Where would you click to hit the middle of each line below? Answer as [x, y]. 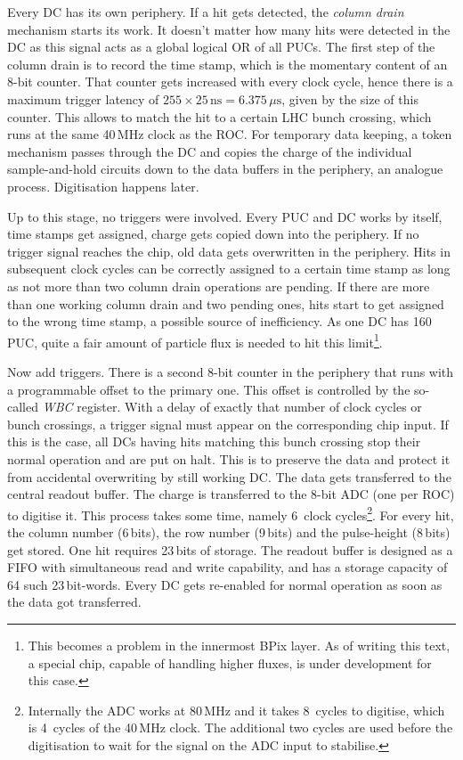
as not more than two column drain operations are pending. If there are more [219, 286]
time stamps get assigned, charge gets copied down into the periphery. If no [213, 234]
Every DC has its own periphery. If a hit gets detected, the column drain [206, 12]
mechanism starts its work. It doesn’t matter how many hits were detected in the [229, 29]
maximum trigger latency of [83, 98]
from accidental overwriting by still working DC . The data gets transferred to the [229, 476]
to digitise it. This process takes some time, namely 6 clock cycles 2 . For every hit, [231, 513]
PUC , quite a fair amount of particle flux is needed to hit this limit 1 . [195, 340]
